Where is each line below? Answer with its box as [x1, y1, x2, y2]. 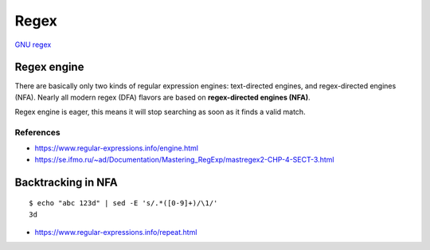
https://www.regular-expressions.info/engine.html [34, 143, 199, 153]
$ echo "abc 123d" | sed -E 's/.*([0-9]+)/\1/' [29, 199, 218, 208]
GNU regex [14, 40, 52, 49]
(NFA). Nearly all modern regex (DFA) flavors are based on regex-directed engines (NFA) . [14, 92, 311, 102]
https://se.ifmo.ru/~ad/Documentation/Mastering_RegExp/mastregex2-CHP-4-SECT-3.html [34, 154, 334, 164]
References [14, 127, 61, 138]
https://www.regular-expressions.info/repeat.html [34, 227, 197, 236]
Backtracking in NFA [14, 175, 119, 189]
